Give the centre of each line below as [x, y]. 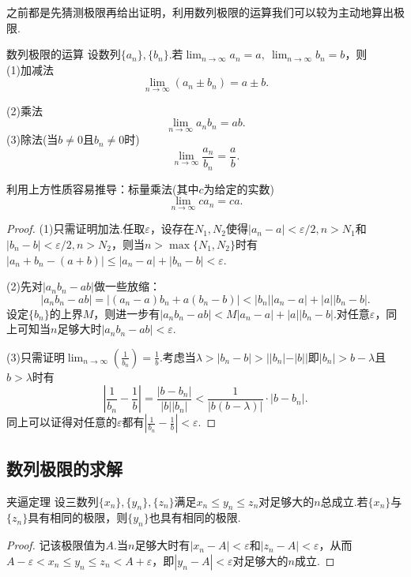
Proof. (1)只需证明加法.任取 [76, 229]
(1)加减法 [30, 69]
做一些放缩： [127, 286]
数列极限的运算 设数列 [64, 54]
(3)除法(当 [32, 139]
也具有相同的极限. [195, 517]
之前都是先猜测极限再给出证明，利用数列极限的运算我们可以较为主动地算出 [200, 12]
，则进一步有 [127, 313]
